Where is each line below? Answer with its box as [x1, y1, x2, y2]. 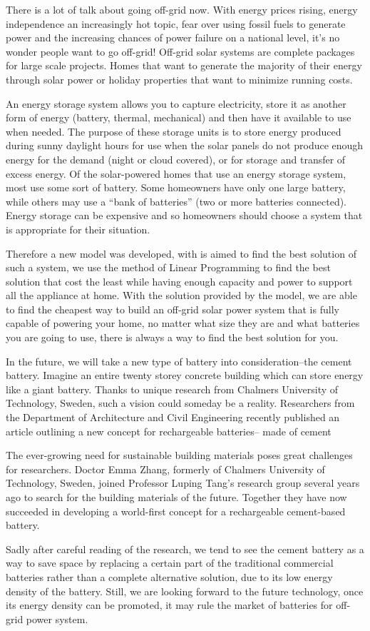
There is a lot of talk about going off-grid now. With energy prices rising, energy [6, 2, 358, 16]
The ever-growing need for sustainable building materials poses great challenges [6, 448, 353, 463]
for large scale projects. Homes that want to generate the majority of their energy [6, 58, 362, 73]
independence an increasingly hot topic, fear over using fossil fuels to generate [6, 16, 346, 31]
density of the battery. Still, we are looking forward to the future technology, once [6, 583, 364, 598]
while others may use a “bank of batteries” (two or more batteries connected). [6, 193, 347, 208]
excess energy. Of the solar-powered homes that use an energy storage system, [6, 166, 346, 181]
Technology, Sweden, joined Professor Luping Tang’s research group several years [6, 475, 360, 490]
